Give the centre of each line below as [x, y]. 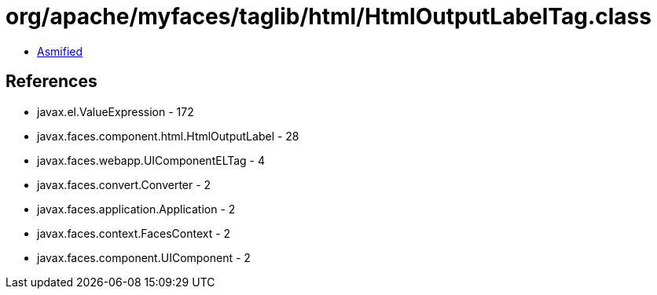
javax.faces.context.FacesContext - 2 [134, 233]
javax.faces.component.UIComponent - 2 [144, 257]
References [51, 82]
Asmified [60, 51]
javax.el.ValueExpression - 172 [116, 111]
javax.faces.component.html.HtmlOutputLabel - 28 [168, 136]
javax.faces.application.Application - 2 [136, 209]
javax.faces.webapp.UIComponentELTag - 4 [151, 160]
